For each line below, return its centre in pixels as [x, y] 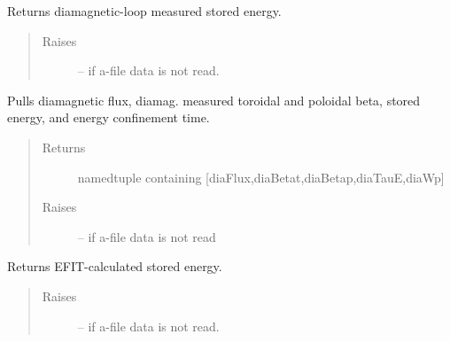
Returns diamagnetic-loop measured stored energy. [144, 11]
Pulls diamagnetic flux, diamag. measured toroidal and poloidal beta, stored [214, 100]
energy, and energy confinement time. [109, 117]
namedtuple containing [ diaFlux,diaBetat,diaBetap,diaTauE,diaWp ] [261, 177]
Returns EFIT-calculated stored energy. [115, 266]
